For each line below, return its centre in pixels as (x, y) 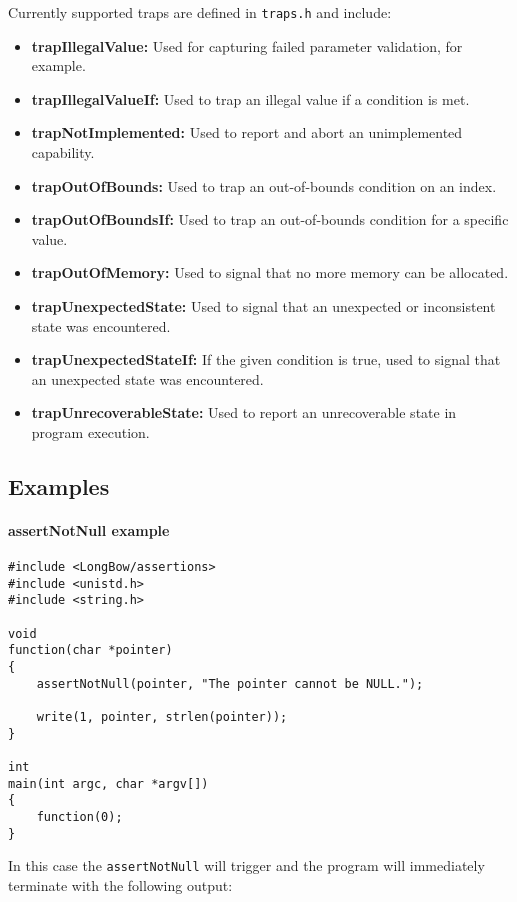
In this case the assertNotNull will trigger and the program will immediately (246, 865)
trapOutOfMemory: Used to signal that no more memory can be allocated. (270, 272)
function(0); (79, 816)
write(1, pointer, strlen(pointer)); (162, 717)
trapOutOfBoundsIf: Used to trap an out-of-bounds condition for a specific (270, 219)
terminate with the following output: (120, 884)
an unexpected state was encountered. (147, 378)
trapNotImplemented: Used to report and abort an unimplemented (247, 132)
